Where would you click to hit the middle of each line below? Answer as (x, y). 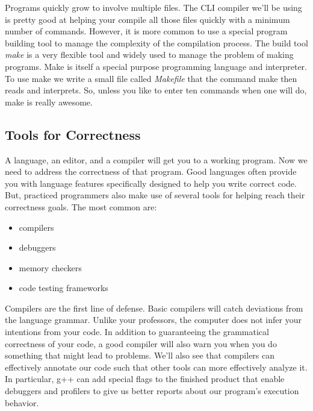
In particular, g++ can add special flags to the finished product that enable (145, 379)
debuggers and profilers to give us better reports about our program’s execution (152, 391)
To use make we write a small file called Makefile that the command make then (151, 78)
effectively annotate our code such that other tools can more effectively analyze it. (156, 367)
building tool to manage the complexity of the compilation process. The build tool (156, 42)
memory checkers (50, 267)
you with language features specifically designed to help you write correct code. (151, 183)
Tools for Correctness (73, 134)
